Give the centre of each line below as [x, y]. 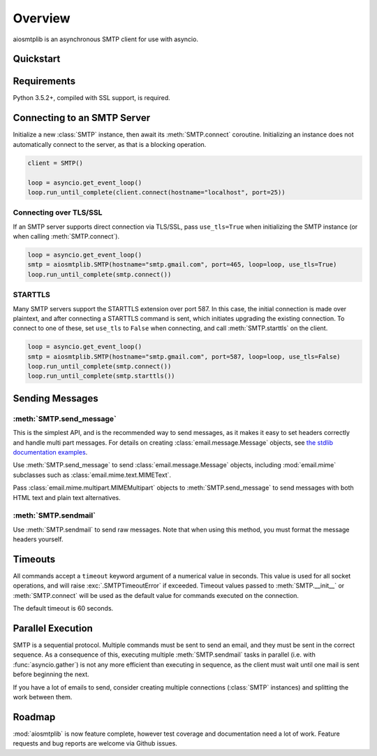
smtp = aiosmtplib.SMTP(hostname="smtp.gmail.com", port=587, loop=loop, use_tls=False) [184, 356]
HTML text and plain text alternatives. [67, 497]
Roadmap [34, 717]
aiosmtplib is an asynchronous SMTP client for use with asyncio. [106, 39]
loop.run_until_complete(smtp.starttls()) [101, 376]
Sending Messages [56, 398]
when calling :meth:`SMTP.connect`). [66, 236]
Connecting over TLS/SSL [58, 213]
